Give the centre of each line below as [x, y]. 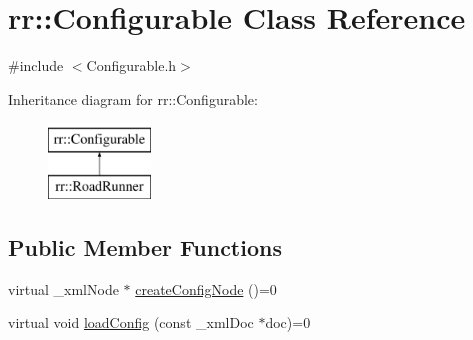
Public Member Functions [145, 246]
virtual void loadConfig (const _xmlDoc [131, 322]
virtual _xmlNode [63, 288]
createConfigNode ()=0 [206, 288]
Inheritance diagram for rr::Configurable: [133, 98]
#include [36, 65]
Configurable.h [131, 65]
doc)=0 [288, 322]
